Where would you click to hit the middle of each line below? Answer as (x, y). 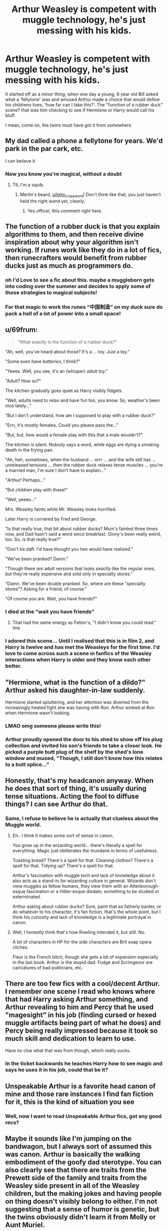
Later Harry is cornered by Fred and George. (51, 519)
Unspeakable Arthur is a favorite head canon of (80, 1086)
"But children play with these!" (36, 489)
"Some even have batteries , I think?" (43, 361)
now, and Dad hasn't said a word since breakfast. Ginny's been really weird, (83, 534)
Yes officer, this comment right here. (65, 211)
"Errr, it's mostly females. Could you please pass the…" (62, 425)
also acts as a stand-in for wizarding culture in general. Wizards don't (84, 881)
